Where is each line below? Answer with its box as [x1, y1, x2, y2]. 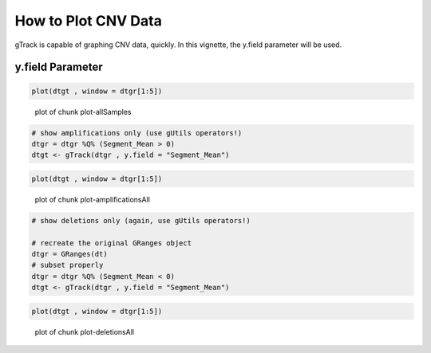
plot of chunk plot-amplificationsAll [34, 194, 151, 204]
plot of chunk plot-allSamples [34, 107, 132, 116]
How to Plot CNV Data [14, 12, 163, 29]
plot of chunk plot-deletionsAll [34, 327, 135, 336]
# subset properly [31, 261, 104, 270]
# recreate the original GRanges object [31, 238, 192, 247]
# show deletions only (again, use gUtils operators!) [31, 216, 251, 225]
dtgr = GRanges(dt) [31, 249, 108, 259]
